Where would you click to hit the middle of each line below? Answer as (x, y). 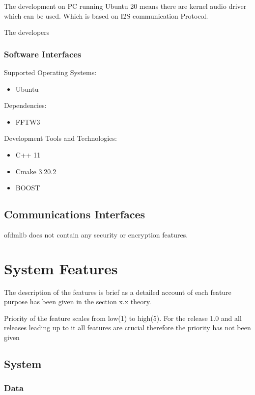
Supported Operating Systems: (50, 72)
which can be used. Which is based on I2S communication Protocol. (106, 15)
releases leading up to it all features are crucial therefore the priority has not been (127, 328)
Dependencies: (25, 105)
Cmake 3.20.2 (36, 171)
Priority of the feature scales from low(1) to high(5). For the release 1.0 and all (123, 318)
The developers (27, 32)
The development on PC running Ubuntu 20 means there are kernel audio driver (125, 6)
